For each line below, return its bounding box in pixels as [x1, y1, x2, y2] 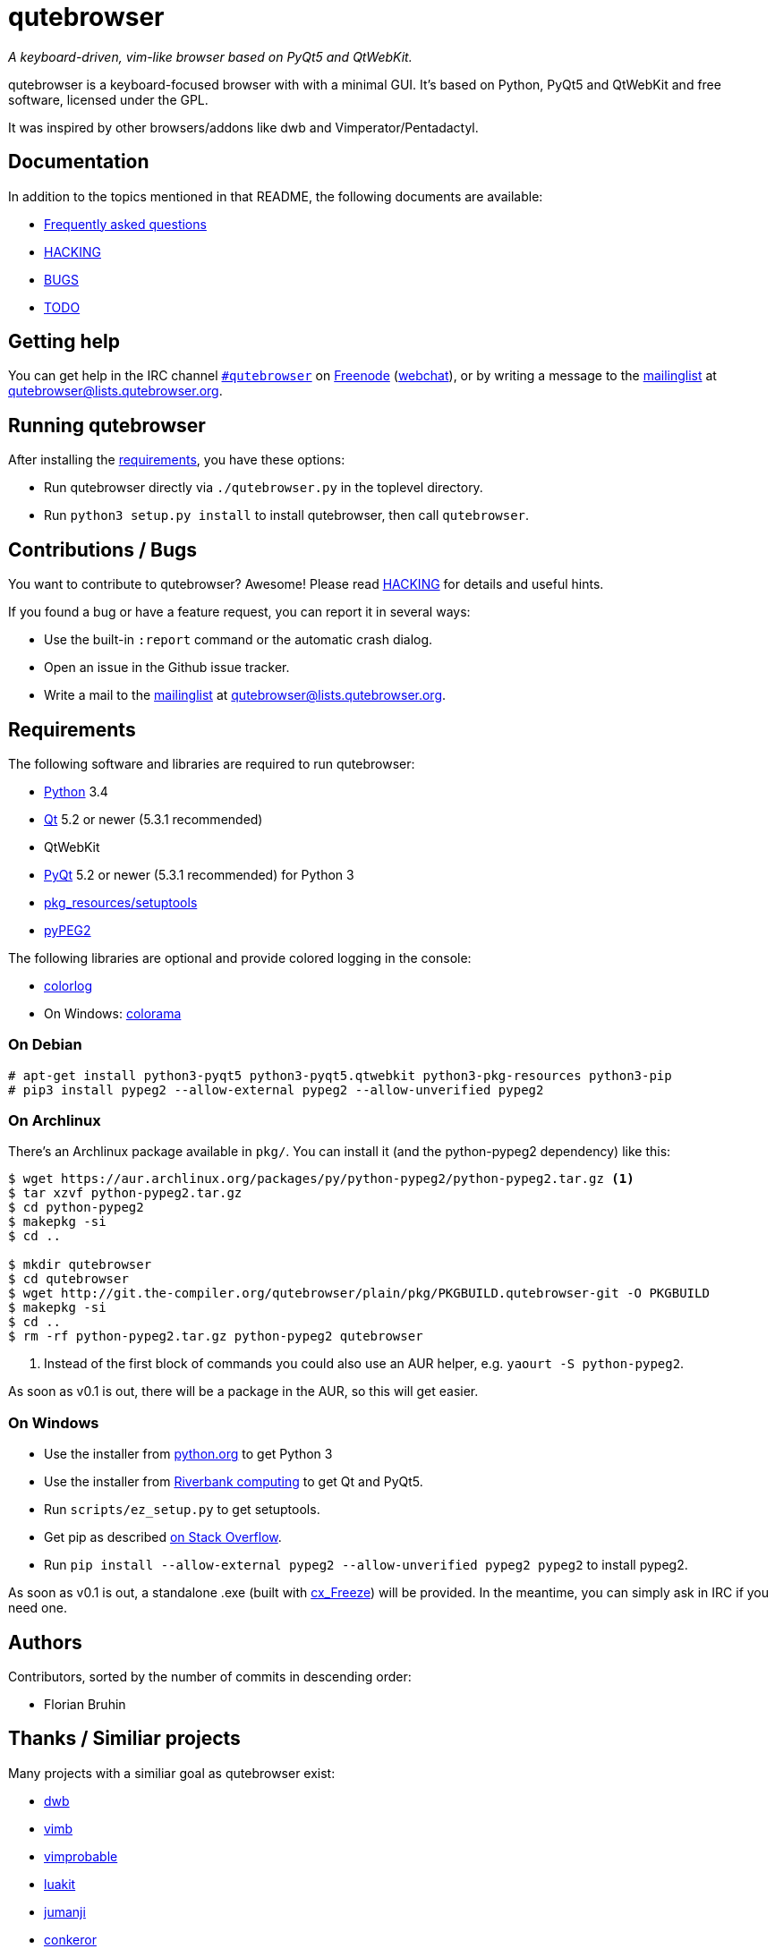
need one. [8, 1600, 67, 1616]
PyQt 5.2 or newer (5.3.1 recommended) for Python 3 [44, 866, 354, 882]
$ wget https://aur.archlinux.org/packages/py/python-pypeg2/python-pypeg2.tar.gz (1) [8, 1171, 634, 1187]
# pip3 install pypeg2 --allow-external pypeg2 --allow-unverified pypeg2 [8, 1082, 544, 1097]
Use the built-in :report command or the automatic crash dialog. [44, 632, 433, 648]
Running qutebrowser [8, 413, 206, 437]
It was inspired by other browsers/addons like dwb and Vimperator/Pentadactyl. [8, 119, 479, 135]
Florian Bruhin [44, 1697, 126, 1713]
